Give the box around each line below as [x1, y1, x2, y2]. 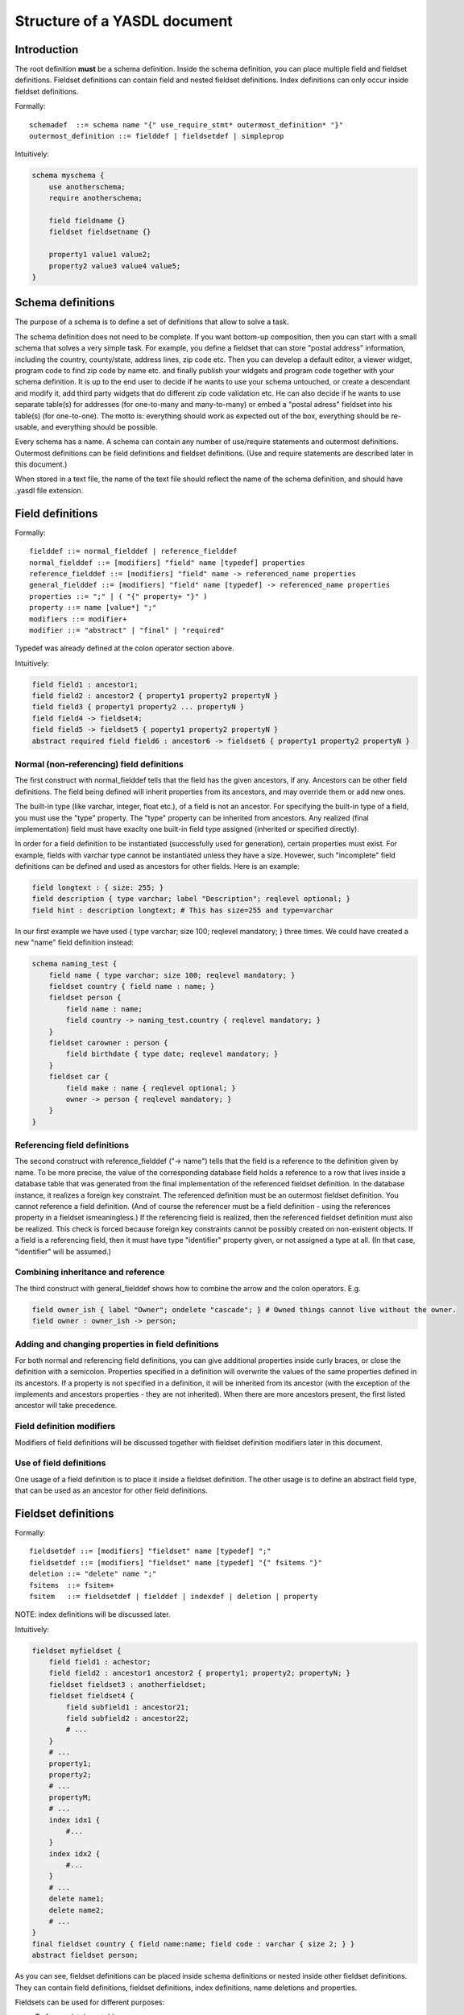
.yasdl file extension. [14, 485, 84, 495]
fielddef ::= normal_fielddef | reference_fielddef [29, 546, 238, 556]
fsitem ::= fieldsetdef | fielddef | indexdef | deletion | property [29, 1592, 318, 1601]
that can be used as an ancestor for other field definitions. [14, 1485, 209, 1495]
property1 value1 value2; [48, 250, 151, 260]
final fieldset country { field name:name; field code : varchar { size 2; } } [31, 1939, 355, 1948]
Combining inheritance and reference [14, 1266, 165, 1278]
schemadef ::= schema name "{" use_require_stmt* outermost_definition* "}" [29, 120, 344, 129]
